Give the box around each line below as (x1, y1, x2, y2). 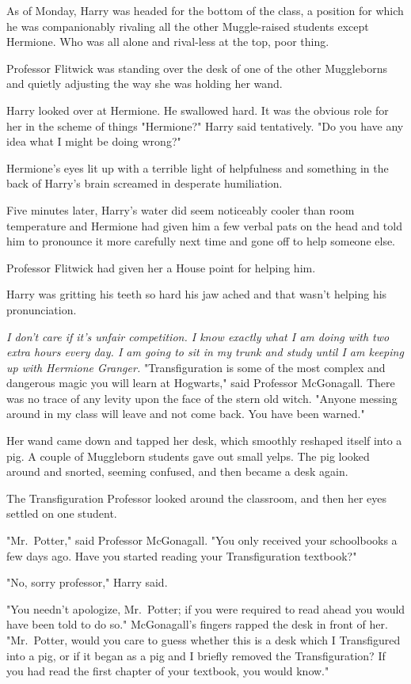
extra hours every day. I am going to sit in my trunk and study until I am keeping (6, 344, 404, 360)
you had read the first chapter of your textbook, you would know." (6, 663, 329, 679)
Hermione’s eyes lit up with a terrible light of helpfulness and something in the (6, 159, 389, 176)
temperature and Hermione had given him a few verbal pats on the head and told (6, 217, 402, 234)
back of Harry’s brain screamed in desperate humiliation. (6, 175, 283, 192)
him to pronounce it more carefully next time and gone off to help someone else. (6, 233, 396, 249)
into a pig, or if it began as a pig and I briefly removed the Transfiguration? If (6, 647, 386, 663)
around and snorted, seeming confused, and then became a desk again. (6, 463, 348, 480)
